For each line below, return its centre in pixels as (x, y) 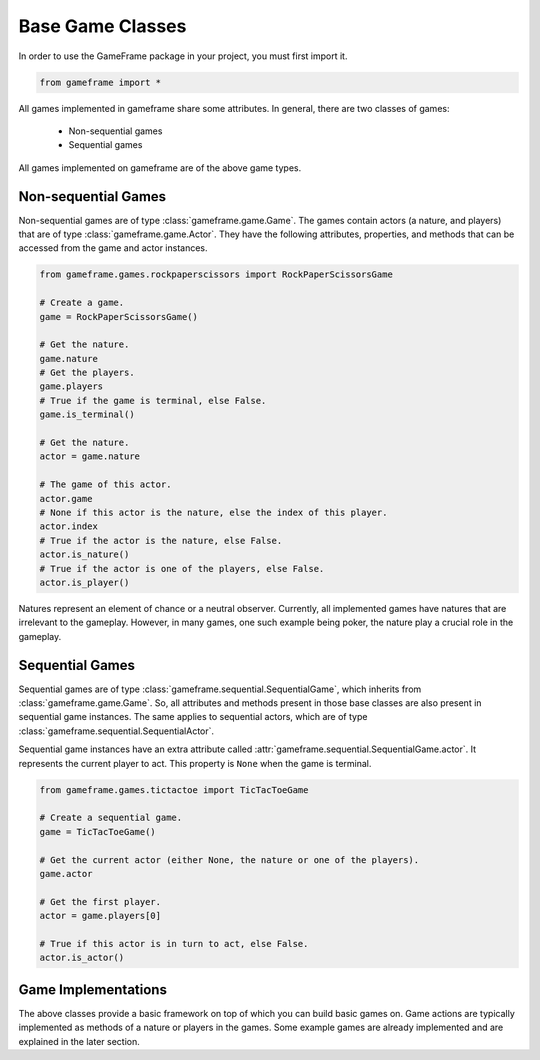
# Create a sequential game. (111, 818)
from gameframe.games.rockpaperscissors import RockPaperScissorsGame (216, 274)
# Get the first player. (100, 901)
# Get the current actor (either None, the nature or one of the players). (229, 859)
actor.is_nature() (84, 554)
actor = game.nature (89, 456)
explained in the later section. (79, 1041)
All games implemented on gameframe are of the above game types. (160, 167)
